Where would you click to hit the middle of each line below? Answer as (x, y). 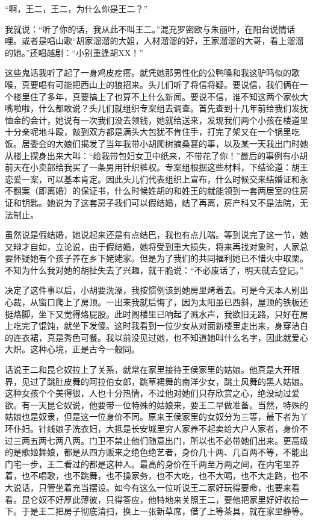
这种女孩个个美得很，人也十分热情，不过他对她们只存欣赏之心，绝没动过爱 (152, 393)
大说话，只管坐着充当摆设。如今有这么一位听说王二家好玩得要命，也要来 (148, 487)
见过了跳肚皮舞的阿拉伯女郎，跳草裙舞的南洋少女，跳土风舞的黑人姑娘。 (165, 381)
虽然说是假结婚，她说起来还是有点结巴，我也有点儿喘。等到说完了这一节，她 (156, 235)
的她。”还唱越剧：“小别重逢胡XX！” (74, 52)
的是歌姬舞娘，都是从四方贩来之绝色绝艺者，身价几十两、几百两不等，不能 (152, 452)
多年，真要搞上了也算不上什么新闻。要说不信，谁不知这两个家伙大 (177, 96)
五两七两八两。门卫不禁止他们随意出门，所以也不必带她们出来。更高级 (169, 440)
